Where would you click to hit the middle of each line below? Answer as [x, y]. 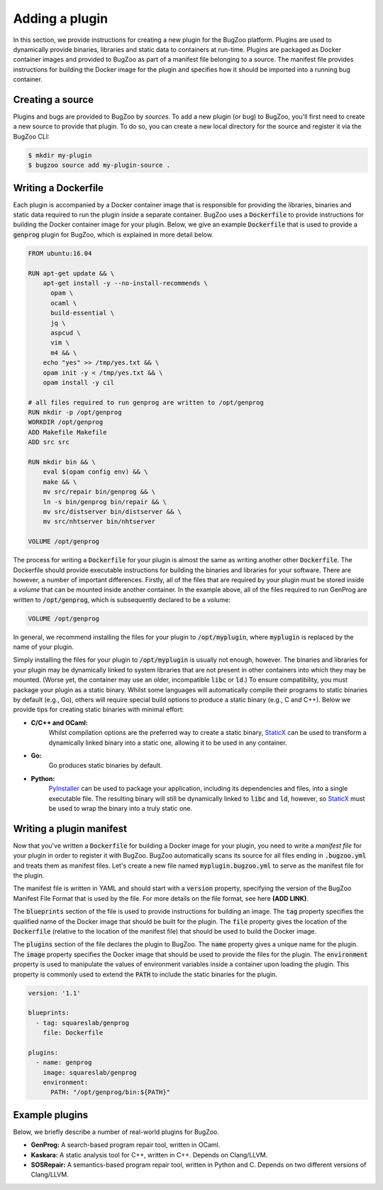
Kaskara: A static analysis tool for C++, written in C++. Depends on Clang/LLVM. [149, 1154]
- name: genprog [64, 1063]
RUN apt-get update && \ [71, 273]
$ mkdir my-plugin [60, 155]
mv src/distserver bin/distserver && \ [112, 512]
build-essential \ [83, 313]
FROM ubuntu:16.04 [60, 253]
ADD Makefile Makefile [67, 432]
